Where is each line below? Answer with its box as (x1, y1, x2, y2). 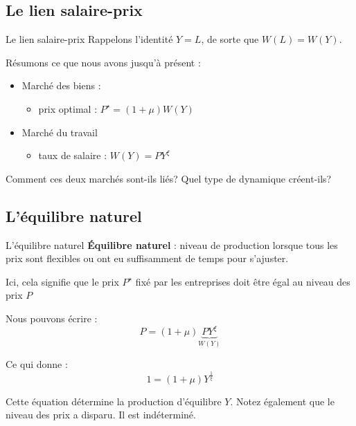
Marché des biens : (21, 78, 101, 93)
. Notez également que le (230, 393, 335, 408)
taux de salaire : (38, 148, 107, 163)
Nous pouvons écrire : (6, 311, 98, 325)
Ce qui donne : (6, 357, 68, 371)
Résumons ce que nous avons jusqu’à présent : (6, 55, 201, 69)
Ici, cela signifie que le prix (6, 274, 119, 288)
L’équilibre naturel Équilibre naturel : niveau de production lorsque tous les (6, 237, 338, 252)
